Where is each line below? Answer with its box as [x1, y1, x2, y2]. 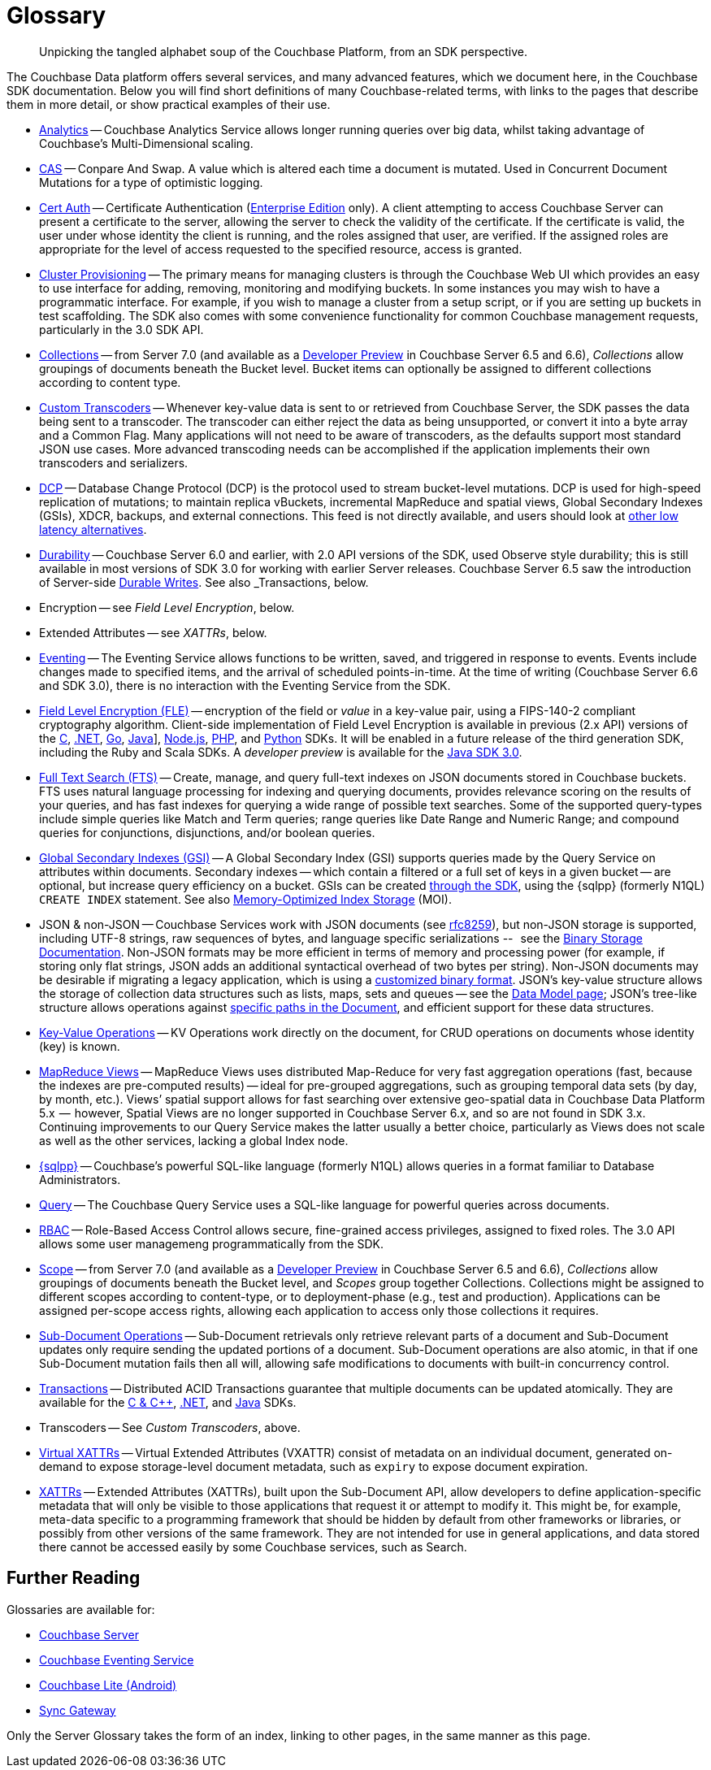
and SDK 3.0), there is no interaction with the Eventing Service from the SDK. [39, 678, 451, 692]
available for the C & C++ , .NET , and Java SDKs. [39, 1395, 297, 1409]
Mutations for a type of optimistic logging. [39, 175, 263, 189]
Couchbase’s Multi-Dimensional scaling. [39, 136, 254, 150]
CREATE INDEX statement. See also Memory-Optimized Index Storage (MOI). [39, 892, 452, 906]
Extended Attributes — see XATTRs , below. [39, 625, 267, 640]
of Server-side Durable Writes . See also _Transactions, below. [39, 575, 369, 589]
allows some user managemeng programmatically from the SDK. [39, 1236, 384, 1251]
